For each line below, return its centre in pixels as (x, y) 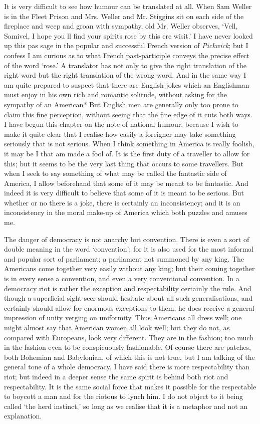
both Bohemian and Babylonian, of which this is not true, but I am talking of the (129, 357)
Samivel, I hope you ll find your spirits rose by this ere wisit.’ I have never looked (128, 35)
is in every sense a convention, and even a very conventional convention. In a (122, 278)
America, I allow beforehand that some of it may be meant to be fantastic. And (126, 183)
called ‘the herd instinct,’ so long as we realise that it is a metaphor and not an (126, 406)
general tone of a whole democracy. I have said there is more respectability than (127, 367)
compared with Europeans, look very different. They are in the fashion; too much (129, 337)
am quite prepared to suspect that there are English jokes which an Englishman (127, 84)
